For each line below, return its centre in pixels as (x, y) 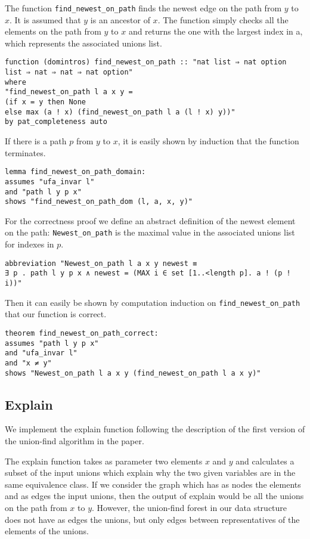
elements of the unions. (47, 531)
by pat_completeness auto (56, 122)
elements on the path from (53, 31)
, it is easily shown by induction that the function (208, 141)
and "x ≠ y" (28, 363)
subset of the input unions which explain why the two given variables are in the (150, 473)
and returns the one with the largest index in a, (216, 31)
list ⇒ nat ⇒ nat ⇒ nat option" (69, 72)
